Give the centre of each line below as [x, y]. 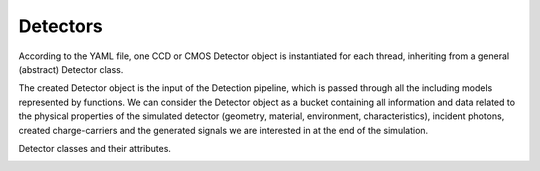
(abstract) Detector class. [71, 69]
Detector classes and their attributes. [95, 148]
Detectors [61, 26]
